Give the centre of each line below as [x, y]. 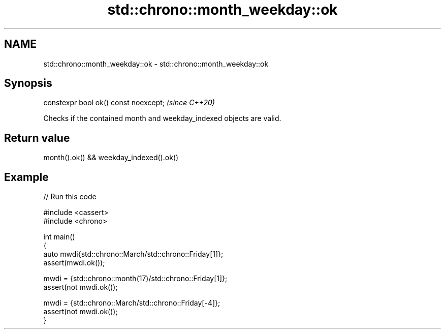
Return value [37, 138]
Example [26, 177]
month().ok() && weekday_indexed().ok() [111, 158]
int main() [59, 237]
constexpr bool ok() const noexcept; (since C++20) [129, 103]
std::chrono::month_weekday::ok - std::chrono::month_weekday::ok [156, 64]
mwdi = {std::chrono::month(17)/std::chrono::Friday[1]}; [135, 279]
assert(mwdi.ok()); [74, 263]
